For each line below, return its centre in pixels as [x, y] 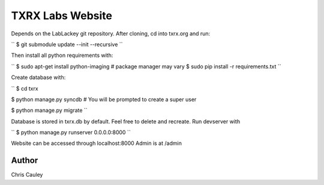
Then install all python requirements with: [62, 55]
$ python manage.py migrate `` [49, 110]
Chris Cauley [27, 175]
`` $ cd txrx [25, 88]
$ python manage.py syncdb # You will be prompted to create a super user [104, 99]
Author [25, 161]
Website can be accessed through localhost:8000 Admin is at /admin [97, 143]
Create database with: [38, 77]
